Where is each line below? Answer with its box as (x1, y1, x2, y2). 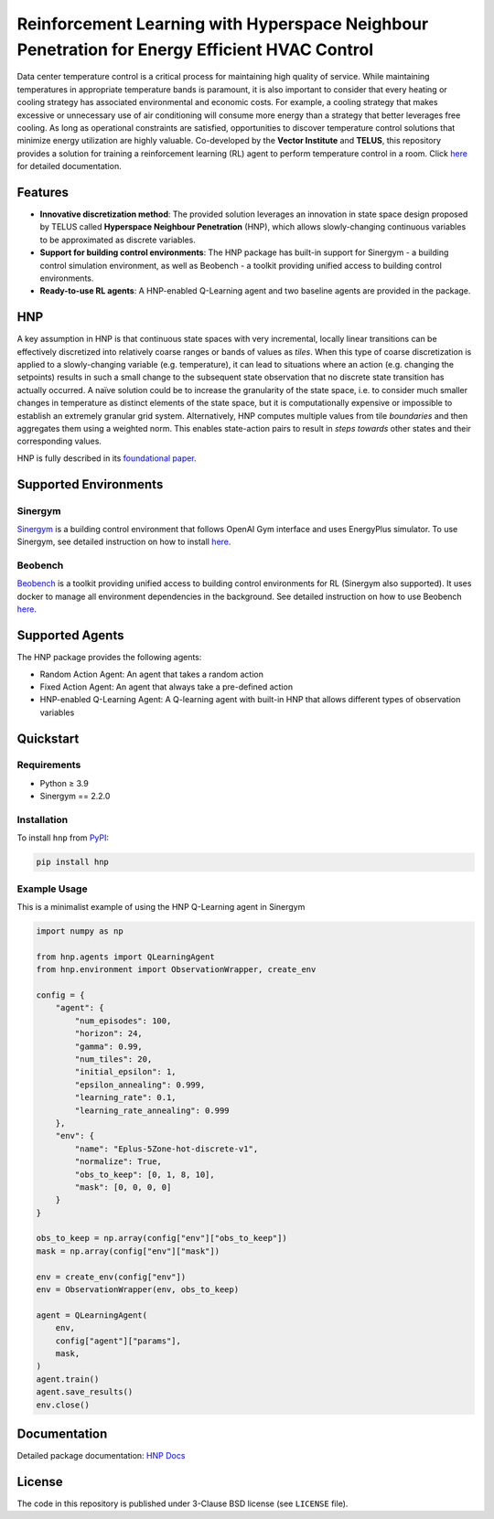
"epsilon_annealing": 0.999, (74, 1079, 206, 1090)
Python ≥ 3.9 (39, 777, 89, 788)
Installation (16, 814, 69, 826)
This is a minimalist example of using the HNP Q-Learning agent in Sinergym (16, 902, 306, 913)
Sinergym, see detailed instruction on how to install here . (16, 536, 231, 548)
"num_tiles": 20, (74, 1054, 153, 1064)
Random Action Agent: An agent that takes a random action (39, 669, 264, 679)
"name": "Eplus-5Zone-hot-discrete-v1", (74, 1143, 259, 1154)
